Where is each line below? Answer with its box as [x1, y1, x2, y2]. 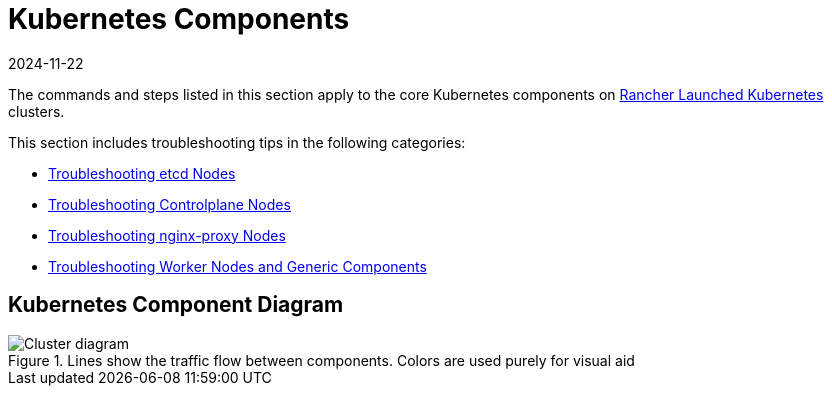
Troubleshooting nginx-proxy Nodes [48, 226, 286, 244]
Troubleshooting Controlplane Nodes [48, 195, 291, 213]
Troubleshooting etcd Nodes [48, 164, 236, 182]
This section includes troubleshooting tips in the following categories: [8, 133, 466, 151]
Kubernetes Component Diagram [8, 292, 344, 318]
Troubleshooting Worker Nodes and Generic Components [48, 257, 427, 275]
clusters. [8, 102, 65, 120]
